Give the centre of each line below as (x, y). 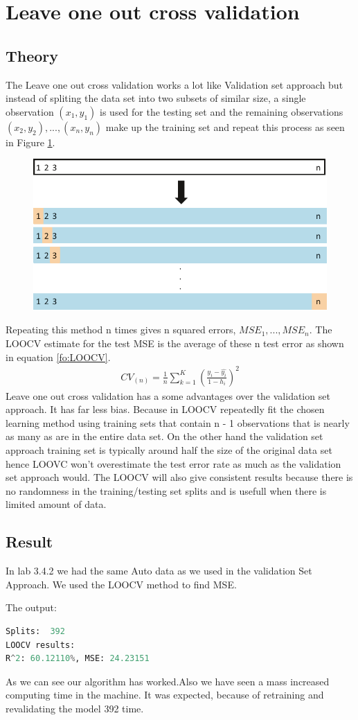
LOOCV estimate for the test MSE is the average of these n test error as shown (175, 343)
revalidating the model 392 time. (75, 708)
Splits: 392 (35, 632)
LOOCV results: (41, 645)
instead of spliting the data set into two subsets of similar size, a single (156, 98)
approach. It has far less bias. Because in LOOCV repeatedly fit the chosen (165, 409)
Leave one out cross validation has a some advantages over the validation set (168, 395)
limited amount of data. (56, 504)
